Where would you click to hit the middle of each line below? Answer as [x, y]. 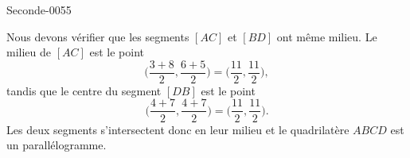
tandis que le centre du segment [84, 90]
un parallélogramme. [57, 145]
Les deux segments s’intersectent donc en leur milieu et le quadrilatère [178, 129]
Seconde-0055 [39, 10]
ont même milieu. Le [327, 36]
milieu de [29, 52]
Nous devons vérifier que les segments [98, 36]
